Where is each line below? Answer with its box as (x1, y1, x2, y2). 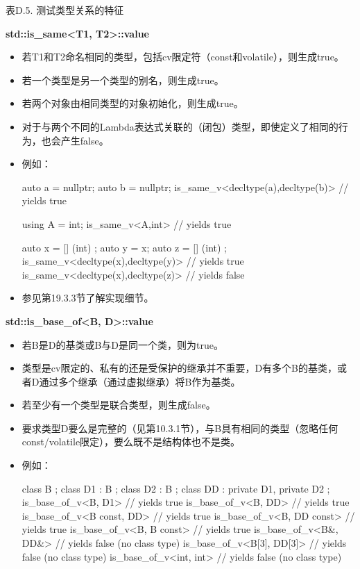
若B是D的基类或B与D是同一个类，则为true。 (22, 337, 223, 352)
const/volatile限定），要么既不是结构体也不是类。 (22, 434, 241, 449)
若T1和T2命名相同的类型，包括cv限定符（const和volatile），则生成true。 (22, 49, 344, 64)
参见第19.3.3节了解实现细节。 (22, 290, 154, 305)
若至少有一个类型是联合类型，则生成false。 (22, 397, 216, 412)
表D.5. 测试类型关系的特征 (6, 3, 124, 17)
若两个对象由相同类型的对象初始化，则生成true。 (22, 96, 243, 110)
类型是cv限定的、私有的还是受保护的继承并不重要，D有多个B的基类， (22, 361, 338, 375)
